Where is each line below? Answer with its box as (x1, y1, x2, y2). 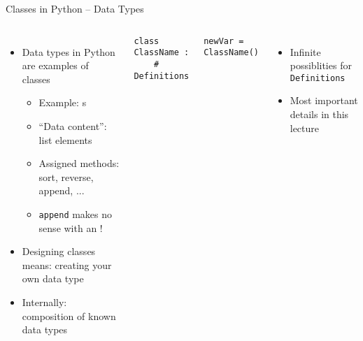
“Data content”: (38, 118, 107, 133)
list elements (38, 132, 92, 147)
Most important (290, 93, 358, 108)
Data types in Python (22, 44, 115, 59)
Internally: (22, 294, 67, 309)
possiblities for (290, 58, 352, 73)
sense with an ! (38, 220, 103, 235)
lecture (290, 120, 320, 135)
